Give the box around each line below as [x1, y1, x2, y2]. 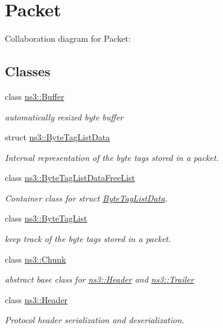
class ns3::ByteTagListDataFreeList [5, 171, 136, 184]
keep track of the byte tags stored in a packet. [5, 232, 171, 245]
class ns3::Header [5, 293, 68, 306]
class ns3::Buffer [5, 90, 64, 102]
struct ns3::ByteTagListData [5, 131, 110, 143]
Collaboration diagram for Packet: [5, 32, 131, 45]
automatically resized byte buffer [5, 110, 124, 123]
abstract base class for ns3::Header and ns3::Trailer [5, 273, 194, 286]
